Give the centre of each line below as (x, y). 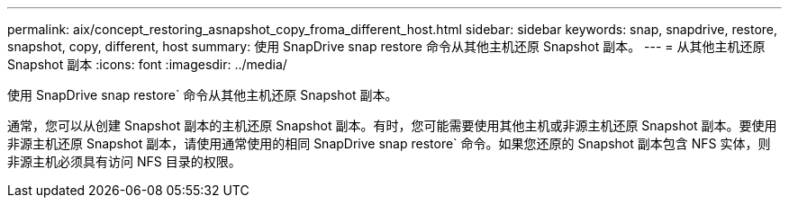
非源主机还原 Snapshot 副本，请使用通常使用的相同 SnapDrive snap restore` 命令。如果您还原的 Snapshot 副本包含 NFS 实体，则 (389, 143)
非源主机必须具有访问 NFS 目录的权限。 (124, 161)
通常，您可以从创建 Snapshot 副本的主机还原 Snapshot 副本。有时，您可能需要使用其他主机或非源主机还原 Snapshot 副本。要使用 (392, 125)
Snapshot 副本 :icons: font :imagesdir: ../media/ (147, 64)
